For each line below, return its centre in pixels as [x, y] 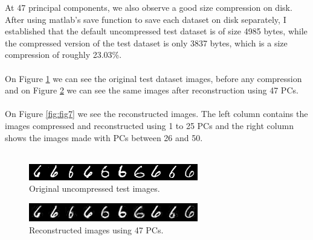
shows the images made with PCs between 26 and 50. [104, 137]
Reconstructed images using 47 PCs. [96, 229]
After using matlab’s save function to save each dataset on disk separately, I [146, 19]
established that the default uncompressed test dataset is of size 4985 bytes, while [156, 31]
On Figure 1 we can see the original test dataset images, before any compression [153, 78]
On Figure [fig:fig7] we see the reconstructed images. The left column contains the [156, 114]
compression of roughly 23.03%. [63, 55]
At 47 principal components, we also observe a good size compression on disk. [149, 7]
